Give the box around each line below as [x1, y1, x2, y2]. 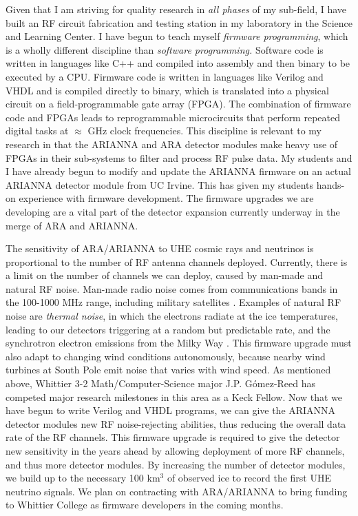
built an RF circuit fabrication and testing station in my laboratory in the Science [6, 15, 352, 30]
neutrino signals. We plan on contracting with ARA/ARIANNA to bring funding [6, 484, 348, 498]
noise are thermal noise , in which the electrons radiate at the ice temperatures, [6, 309, 339, 323]
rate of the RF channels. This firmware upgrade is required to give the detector [6, 430, 340, 444]
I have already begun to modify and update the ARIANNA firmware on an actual [6, 164, 351, 178]
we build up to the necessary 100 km [6, 471, 160, 485]
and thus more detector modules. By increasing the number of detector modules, [6, 457, 346, 471]
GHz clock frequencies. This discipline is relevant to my [87, 123, 322, 138]
